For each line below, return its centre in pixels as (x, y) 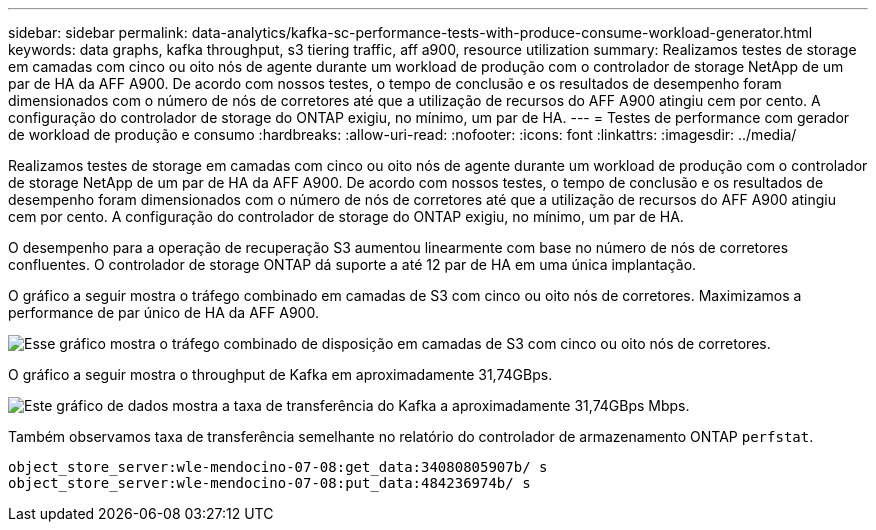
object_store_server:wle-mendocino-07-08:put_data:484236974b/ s (269, 483)
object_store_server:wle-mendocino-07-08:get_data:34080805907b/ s (278, 467)
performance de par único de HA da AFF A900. (163, 312)
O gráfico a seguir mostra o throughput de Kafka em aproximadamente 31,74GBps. (280, 374)
